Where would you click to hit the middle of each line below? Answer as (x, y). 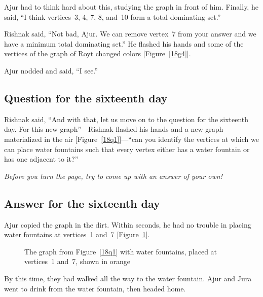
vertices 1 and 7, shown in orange (78, 261)
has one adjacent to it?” (41, 159)
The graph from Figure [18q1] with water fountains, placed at (121, 251)
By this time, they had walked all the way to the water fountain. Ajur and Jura (128, 278)
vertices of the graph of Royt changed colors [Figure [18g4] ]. (98, 53)
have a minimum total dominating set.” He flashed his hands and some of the (124, 43)
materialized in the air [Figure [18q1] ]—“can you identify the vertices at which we (131, 139)
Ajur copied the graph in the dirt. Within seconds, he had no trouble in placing (128, 224)
